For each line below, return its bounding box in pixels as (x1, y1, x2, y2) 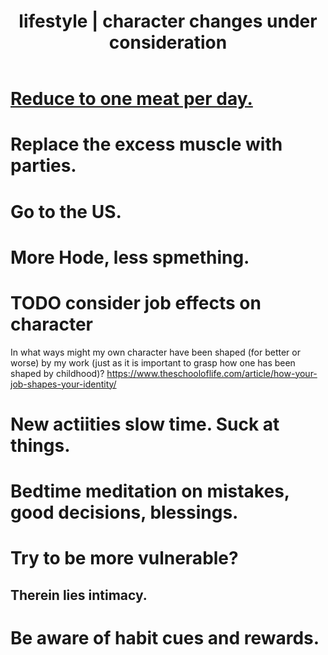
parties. (10, 155, 77, 177)
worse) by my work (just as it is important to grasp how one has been (10, 356, 296, 369)
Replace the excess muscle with (10, 133, 283, 156)
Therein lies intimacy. (10, 586, 148, 604)
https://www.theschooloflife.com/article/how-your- (106, 367, 318, 379)
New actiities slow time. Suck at (10, 413, 280, 435)
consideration (108, 31, 228, 54)
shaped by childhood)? (10, 367, 105, 379)
